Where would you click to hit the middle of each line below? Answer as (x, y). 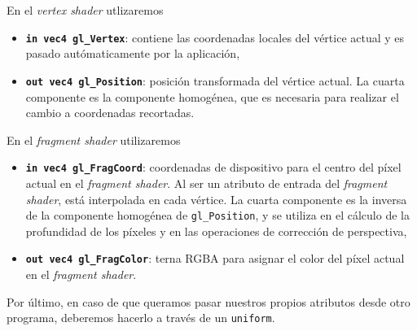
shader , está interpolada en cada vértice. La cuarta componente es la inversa (216, 199)
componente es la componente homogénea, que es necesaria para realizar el (212, 96)
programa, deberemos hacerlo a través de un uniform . (141, 318)
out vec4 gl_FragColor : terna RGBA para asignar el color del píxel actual (215, 258)
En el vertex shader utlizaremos (85, 10)
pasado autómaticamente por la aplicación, (133, 53)
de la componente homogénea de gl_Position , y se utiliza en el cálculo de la (217, 215)
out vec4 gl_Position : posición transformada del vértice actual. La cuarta (215, 80)
